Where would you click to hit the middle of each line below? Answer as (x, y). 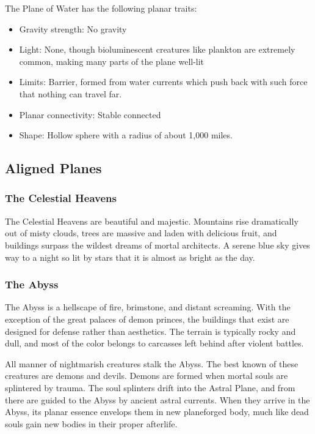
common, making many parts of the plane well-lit (112, 61)
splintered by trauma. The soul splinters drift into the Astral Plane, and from (150, 387)
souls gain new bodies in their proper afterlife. (91, 423)
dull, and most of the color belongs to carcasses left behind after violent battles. (154, 343)
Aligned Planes (53, 168)
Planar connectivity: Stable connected (90, 114)
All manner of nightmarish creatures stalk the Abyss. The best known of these (152, 363)
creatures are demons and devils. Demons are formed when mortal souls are (147, 376)
